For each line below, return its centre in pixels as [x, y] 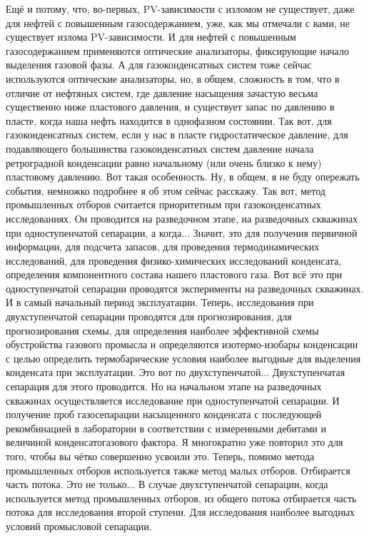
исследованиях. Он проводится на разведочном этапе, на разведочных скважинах [182, 218]
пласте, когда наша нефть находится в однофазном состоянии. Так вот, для [169, 120]
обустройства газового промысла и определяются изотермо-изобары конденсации [182, 344]
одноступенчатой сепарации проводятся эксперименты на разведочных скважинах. [185, 288]
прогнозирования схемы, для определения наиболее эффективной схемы [162, 330]
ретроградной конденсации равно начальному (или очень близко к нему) [164, 162]
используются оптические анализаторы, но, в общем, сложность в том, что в [173, 78]
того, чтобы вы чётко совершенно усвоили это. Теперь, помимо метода [160, 456]
